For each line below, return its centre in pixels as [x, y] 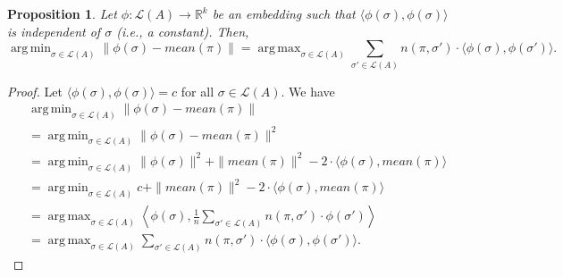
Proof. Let [35, 91]
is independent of [54, 31]
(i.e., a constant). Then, [183, 31]
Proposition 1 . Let [62, 13]
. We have [308, 91]
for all [197, 91]
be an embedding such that [284, 13]
